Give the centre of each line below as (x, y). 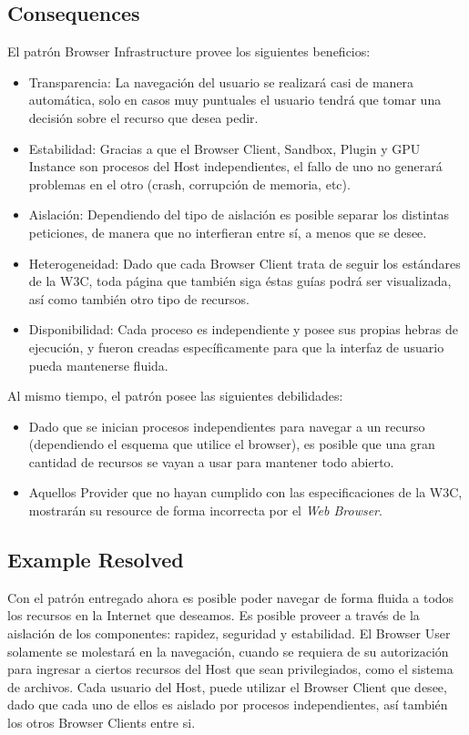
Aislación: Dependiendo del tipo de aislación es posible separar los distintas (239, 214)
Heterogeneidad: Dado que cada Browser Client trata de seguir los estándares (245, 263)
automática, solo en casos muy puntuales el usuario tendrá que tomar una (235, 100)
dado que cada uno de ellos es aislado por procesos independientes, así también (228, 704)
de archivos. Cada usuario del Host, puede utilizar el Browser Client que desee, (227, 686)
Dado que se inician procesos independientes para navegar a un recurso (227, 426)
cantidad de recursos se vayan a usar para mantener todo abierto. (211, 461)
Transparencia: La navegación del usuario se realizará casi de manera (221, 82)
